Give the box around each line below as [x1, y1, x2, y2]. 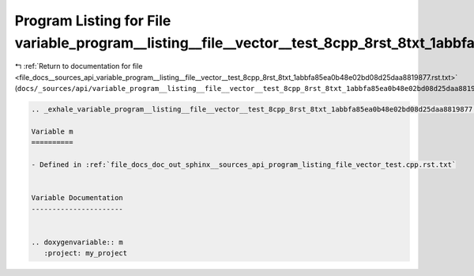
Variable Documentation [31, 194, 124, 202]
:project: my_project [43, 249, 128, 258]
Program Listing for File [14, 12, 171, 29]
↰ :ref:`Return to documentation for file [14, 62, 143, 71]
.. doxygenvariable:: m [31, 237, 124, 247]
